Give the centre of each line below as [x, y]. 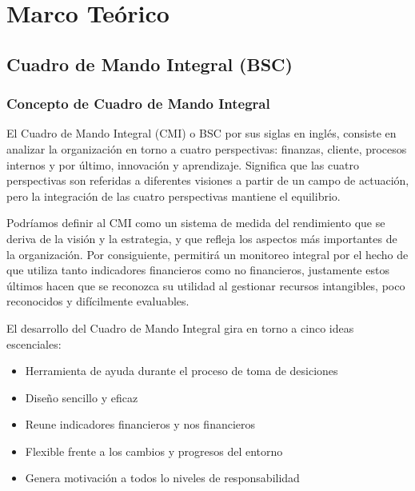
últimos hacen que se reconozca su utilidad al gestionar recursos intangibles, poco [206, 285]
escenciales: [34, 343]
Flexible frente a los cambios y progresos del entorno [154, 451]
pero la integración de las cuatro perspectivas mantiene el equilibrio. [174, 196]
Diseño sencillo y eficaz [82, 397]
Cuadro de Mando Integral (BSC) [150, 64]
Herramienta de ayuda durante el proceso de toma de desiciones [182, 371]
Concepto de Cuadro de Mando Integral [138, 104]
